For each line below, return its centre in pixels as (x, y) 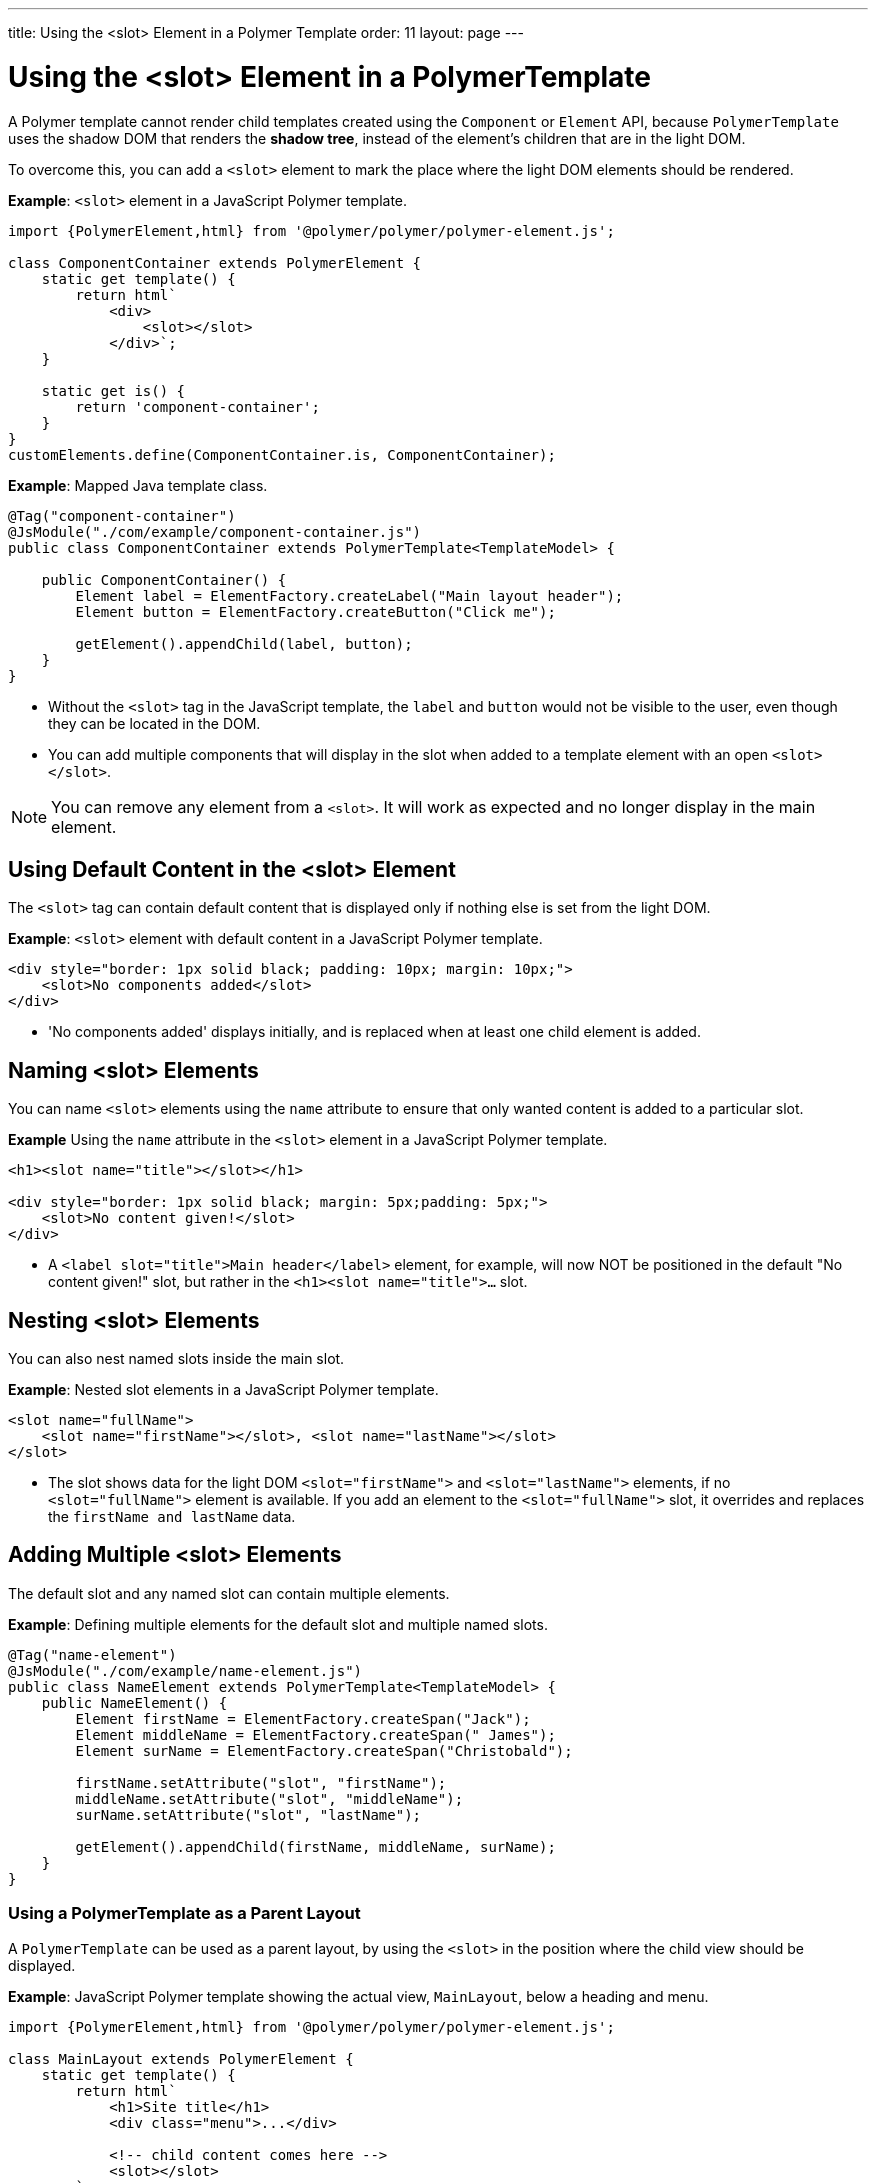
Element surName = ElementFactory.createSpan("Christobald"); (324, 1750)
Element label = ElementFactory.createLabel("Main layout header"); (349, 595)
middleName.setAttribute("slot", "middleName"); (269, 1798)
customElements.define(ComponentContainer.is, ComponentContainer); (282, 454)
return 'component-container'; (197, 406)
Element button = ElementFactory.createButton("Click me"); (315, 611)
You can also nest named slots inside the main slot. (176, 1359)
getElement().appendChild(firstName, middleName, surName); (315, 1846)
